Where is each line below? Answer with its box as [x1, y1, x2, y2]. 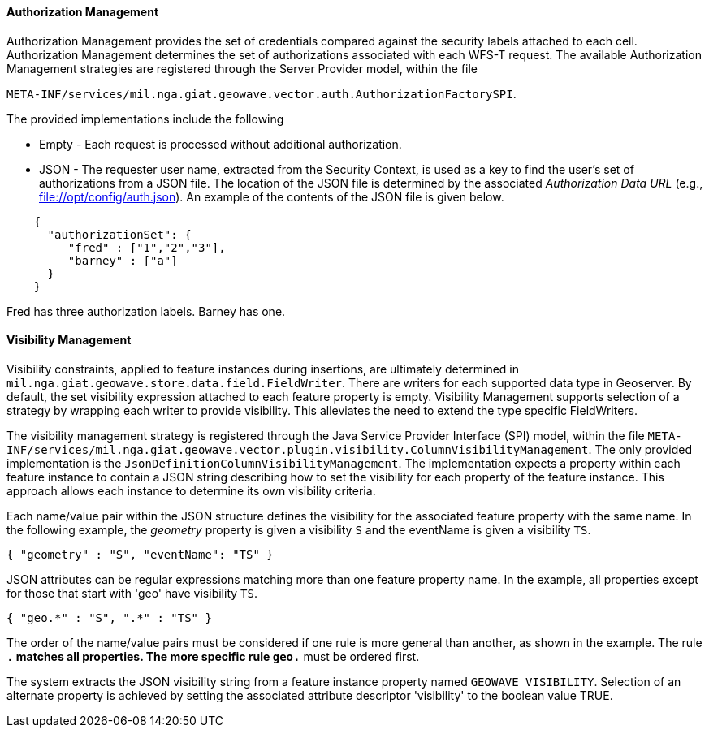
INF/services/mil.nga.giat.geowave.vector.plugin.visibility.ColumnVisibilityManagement [6, 443, 589, 456]
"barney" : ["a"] [67, 253, 178, 267]
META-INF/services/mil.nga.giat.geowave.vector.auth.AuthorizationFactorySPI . [6, 86, 517, 101]
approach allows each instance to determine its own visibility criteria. [6, 483, 376, 498]
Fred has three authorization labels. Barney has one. [6, 304, 286, 318]
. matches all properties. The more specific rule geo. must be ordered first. [6, 649, 420, 663]
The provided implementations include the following [6, 111, 284, 126]
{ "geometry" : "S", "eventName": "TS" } [6, 547, 274, 561]
